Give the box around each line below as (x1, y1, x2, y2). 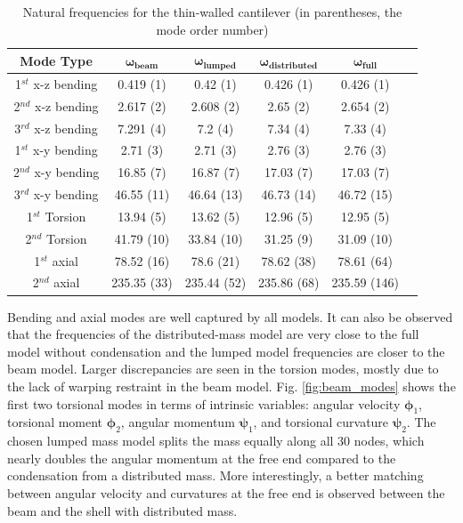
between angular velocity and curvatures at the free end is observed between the (7, 483, 445, 502)
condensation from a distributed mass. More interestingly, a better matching (7, 466, 424, 485)
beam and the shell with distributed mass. (7, 501, 238, 519)
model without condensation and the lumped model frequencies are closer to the (7, 342, 445, 360)
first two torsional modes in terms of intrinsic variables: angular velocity (7, 394, 401, 413)
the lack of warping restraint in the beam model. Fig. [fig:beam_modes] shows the (7, 376, 456, 395)
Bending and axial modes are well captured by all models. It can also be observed (7, 307, 453, 326)
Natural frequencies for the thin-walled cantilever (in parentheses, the (22, 3, 402, 20)
